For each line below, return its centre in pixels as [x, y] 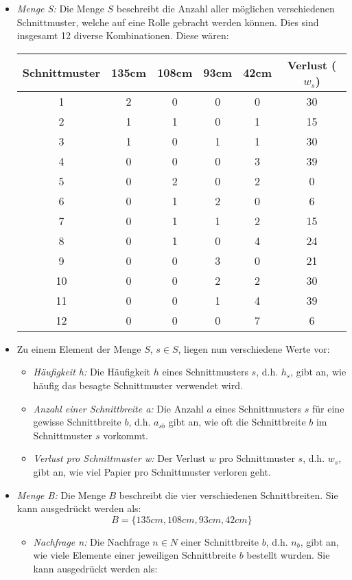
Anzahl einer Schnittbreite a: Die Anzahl [118, 408]
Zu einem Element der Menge [79, 348]
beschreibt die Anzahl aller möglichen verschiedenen [225, 8]
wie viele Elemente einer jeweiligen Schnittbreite [135, 555]
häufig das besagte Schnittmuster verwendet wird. [138, 385]
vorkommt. [126, 435]
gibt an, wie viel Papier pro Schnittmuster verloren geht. [152, 471]
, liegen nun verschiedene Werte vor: [254, 348]
